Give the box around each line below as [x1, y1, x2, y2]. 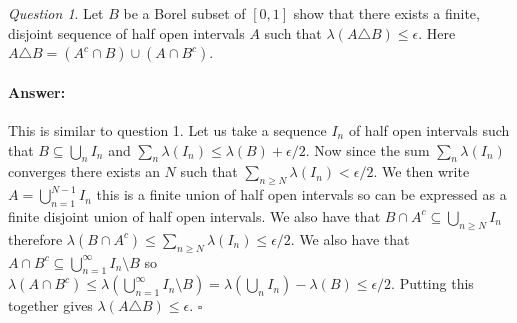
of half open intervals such [348, 119, 510, 140]
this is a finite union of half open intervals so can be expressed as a [96, 184, 507, 205]
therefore [8, 228, 63, 249]
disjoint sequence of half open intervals [8, 22, 245, 43]
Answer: [8, 81, 66, 102]
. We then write [373, 161, 470, 182]
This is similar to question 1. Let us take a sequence [8, 119, 327, 140]
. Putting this [391, 273, 474, 294]
